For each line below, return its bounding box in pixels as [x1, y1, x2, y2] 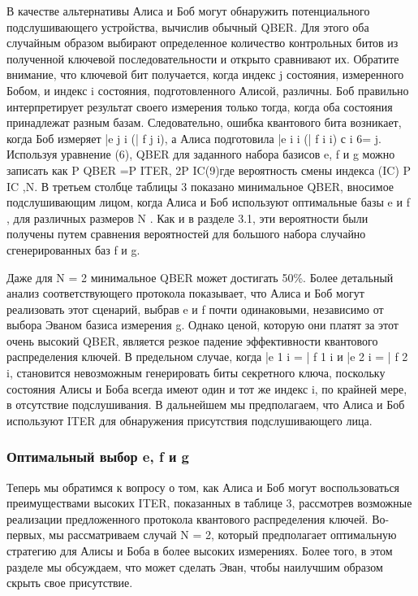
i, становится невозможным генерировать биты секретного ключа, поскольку [6, 364, 386, 381]
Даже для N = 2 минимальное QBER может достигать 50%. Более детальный [6, 268, 394, 285]
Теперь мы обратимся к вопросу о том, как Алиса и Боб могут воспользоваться [6, 478, 400, 495]
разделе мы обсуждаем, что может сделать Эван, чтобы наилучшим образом [6, 558, 383, 575]
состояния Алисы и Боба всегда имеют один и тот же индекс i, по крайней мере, [6, 380, 407, 397]
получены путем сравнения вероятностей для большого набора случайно [6, 225, 366, 242]
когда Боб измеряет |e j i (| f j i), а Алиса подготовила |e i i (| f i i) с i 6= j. [6, 129, 381, 146]
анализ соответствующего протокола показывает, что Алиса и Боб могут [6, 285, 364, 302]
